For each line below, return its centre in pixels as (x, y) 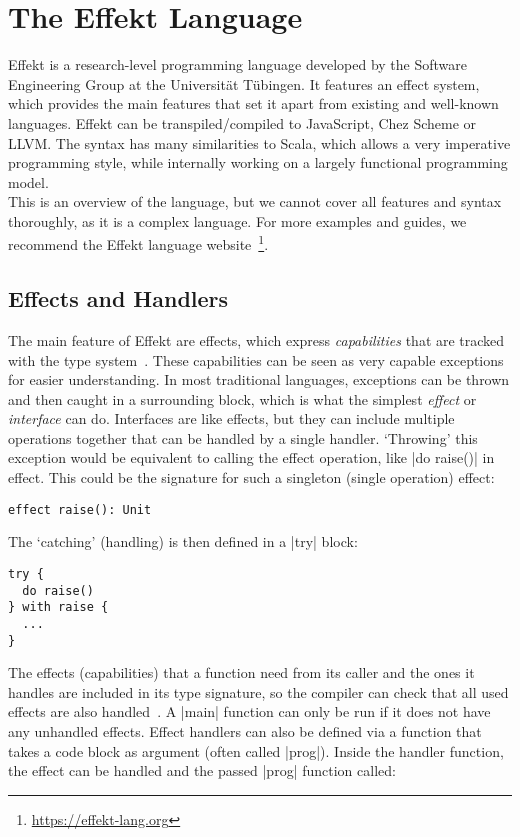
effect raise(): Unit (80, 509)
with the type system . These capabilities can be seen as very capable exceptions (256, 359)
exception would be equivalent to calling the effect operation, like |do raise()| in (251, 457)
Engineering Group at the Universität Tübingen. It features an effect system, (244, 83)
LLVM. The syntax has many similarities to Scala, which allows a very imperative (259, 142)
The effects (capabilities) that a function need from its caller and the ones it (241, 672)
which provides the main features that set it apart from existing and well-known (253, 103)
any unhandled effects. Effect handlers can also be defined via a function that (245, 730)
